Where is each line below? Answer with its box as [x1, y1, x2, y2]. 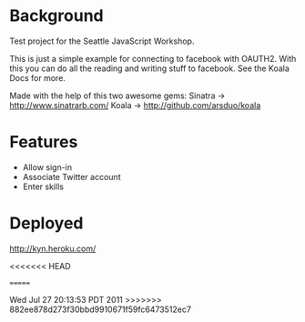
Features [9, 132, 78, 153]
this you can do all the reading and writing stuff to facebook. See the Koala [9, 63, 290, 74]
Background [9, 5, 104, 26]
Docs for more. [9, 72, 66, 83]
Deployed [9, 213, 84, 234]
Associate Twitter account [22, 171, 121, 182]
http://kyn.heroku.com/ [9, 243, 97, 254]
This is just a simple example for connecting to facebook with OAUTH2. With [9, 53, 297, 64]
